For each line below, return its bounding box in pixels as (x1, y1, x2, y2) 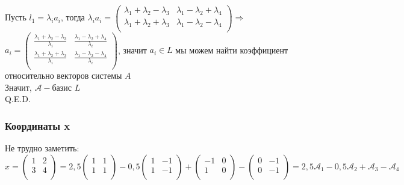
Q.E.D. (5, 92, 31, 105)
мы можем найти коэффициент (175, 43, 288, 56)
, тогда (60, 11, 85, 23)
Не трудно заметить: (5, 142, 79, 154)
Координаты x (5, 118, 70, 133)
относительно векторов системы (5, 69, 122, 81)
